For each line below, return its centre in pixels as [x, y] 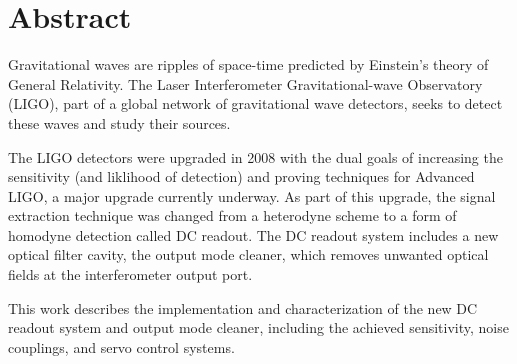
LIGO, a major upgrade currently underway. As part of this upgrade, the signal [252, 195]
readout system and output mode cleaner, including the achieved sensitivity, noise [258, 327]
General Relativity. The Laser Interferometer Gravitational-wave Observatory [245, 83]
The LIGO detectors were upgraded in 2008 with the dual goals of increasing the [255, 156]
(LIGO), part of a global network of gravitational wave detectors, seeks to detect [255, 103]
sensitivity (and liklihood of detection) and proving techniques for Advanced [241, 176]
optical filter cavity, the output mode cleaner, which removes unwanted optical [248, 254]
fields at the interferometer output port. [130, 274]
